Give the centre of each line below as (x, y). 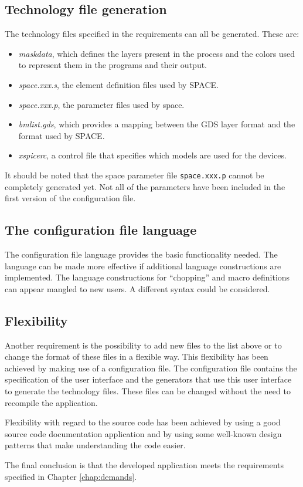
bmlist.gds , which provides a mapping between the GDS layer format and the (157, 124)
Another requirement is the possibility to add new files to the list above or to (143, 345)
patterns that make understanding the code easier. (95, 445)
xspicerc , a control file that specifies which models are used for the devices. (152, 155)
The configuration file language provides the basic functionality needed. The (141, 254)
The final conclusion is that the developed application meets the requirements (144, 464)
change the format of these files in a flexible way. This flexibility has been (137, 356)
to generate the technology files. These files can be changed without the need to (148, 390)
